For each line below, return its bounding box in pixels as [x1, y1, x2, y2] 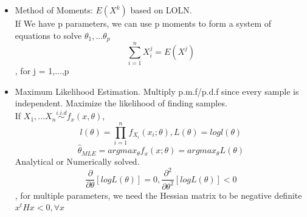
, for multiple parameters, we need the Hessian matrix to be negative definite [15, 188, 302, 201]
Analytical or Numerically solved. [15, 155, 140, 168]
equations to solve [15, 29, 82, 41]
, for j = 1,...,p [15, 64, 69, 77]
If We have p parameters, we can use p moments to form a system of [15, 17, 271, 29]
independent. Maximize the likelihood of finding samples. [15, 97, 227, 109]
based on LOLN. [130, 4, 192, 16]
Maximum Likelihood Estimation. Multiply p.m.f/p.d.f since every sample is [15, 84, 299, 97]
